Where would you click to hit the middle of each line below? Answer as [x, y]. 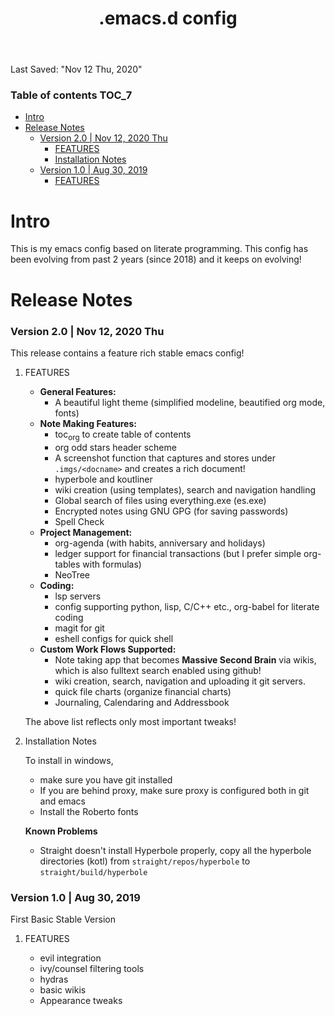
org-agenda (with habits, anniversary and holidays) [160, 543]
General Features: [78, 391]
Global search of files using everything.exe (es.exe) [160, 500]
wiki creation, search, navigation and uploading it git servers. [180, 681]
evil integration [70, 958]
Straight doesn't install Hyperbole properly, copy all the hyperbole [175, 850]
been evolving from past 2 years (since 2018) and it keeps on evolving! [156, 259]
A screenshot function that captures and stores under [165, 458]
